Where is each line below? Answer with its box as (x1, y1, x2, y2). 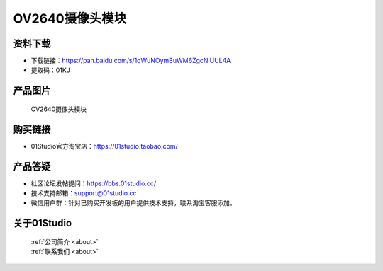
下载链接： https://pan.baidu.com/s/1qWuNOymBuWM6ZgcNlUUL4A (30, 57, 231, 65)
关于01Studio (13, 217, 72, 229)
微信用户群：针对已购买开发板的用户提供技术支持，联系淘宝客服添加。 (30, 199, 236, 207)
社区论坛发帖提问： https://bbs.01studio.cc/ (30, 179, 156, 188)
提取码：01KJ (30, 66, 70, 74)
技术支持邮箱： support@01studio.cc (30, 189, 137, 197)
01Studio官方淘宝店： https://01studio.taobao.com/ (30, 142, 179, 150)
